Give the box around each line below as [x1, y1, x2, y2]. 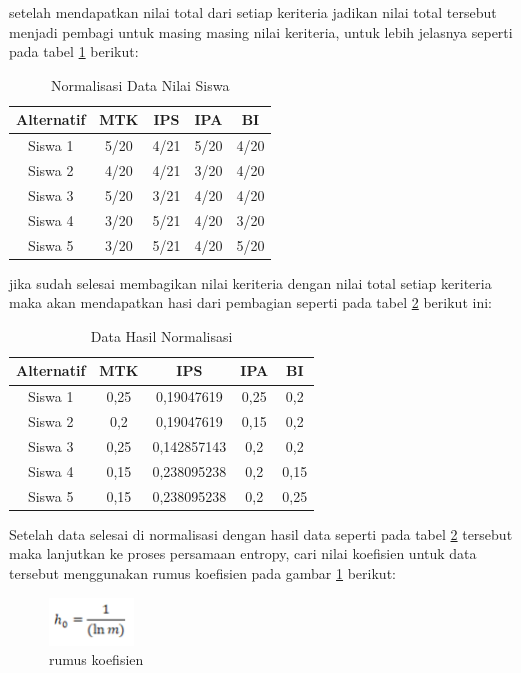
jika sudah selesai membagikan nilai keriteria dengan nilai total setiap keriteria [9, 272, 492, 293]
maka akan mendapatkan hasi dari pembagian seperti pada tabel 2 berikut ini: [9, 292, 492, 313]
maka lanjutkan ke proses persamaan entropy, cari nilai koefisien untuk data [9, 543, 477, 564]
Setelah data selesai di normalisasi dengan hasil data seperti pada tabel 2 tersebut [9, 523, 513, 544]
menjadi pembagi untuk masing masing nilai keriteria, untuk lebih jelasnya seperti [9, 21, 513, 42]
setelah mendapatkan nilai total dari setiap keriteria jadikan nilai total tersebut [9, 2, 497, 22]
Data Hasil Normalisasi [90, 325, 233, 346]
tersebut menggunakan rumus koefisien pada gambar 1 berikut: [9, 562, 396, 583]
